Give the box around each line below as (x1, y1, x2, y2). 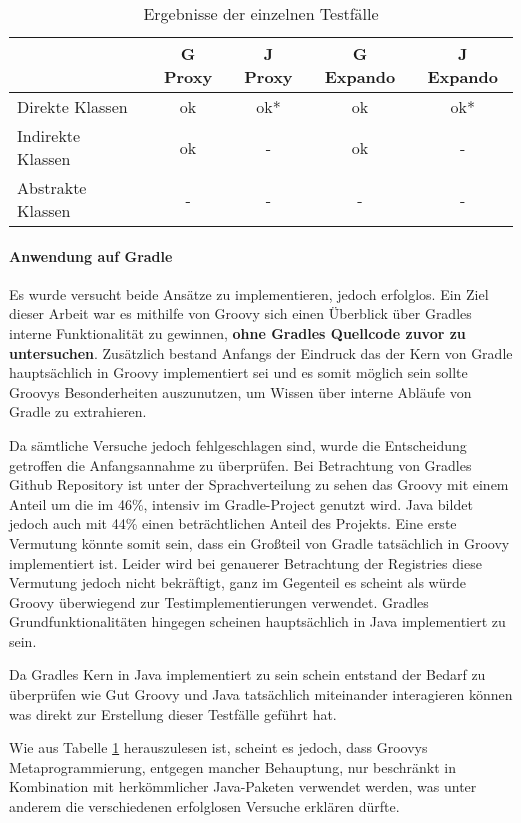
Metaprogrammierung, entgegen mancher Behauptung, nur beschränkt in (9, 756, 456, 777)
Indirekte (17, 124, 81, 147)
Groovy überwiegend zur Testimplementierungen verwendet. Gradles (9, 591, 429, 612)
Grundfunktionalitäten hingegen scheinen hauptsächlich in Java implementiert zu (9, 611, 506, 632)
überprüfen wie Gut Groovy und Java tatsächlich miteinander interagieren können (9, 684, 513, 705)
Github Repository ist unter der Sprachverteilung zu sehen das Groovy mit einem (9, 474, 509, 495)
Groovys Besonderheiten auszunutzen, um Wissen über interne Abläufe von (9, 381, 472, 402)
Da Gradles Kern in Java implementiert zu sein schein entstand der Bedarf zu (9, 664, 486, 685)
